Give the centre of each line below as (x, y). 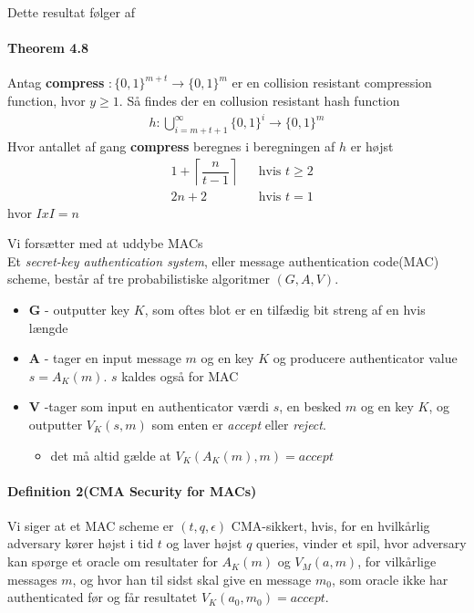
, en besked (310, 406)
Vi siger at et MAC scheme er (91, 525)
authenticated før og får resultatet (103, 597)
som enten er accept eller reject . (239, 424)
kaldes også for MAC (180, 375)
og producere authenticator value (365, 358)
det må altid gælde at (111, 455)
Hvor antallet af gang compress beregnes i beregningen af (171, 145)
